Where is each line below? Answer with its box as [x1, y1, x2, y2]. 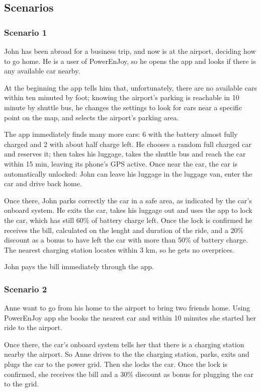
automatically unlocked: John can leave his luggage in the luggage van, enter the [4, 168, 252, 179]
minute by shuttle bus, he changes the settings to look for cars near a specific [4, 102, 242, 112]
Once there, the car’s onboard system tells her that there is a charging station [4, 339, 244, 349]
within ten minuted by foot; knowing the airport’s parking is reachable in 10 [4, 92, 239, 103]
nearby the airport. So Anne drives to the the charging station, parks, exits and [4, 349, 249, 359]
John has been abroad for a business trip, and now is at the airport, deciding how [4, 46, 256, 56]
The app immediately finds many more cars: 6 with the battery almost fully [4, 129, 238, 139]
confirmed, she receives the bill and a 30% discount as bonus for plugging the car [4, 368, 253, 379]
